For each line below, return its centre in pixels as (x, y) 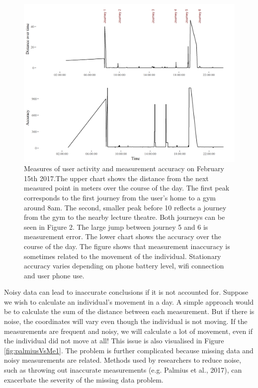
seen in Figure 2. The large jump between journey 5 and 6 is (116, 226)
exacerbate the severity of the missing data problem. (84, 379)
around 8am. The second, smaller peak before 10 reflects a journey (125, 207)
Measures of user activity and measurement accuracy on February (124, 168)
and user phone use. (54, 275)
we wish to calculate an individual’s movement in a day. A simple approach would (129, 301)
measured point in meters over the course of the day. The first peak (127, 188)
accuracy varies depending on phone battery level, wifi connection (124, 266)
